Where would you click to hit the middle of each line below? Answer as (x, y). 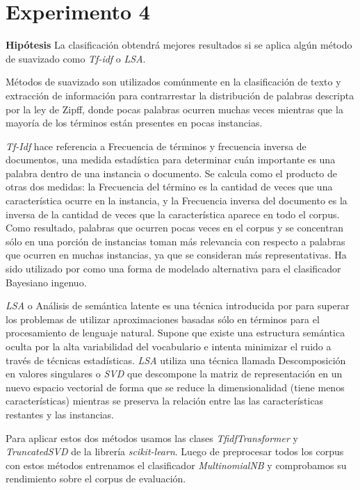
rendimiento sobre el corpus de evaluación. (96, 479)
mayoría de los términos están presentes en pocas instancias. (134, 123)
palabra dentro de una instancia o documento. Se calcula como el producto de (171, 173)
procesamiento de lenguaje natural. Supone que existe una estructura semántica (175, 333)
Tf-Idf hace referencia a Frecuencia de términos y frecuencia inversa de (156, 146)
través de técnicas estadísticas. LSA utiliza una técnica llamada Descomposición (176, 360)
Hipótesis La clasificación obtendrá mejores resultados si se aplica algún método (179, 45)
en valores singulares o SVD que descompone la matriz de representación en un (174, 374)
